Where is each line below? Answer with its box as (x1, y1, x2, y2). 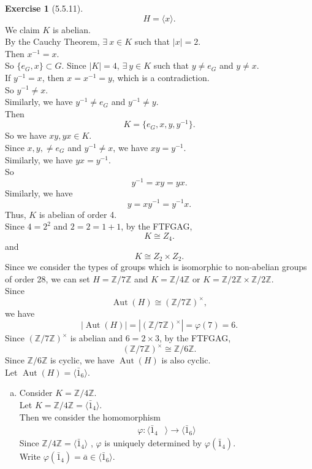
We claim (5, 23, 40, 36)
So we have (5, 129, 47, 142)
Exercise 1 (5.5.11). (5, 2, 83, 14)
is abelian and (70, 331, 123, 344)
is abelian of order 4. (39, 207, 117, 220)
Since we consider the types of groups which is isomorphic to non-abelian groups (5, 260, 307, 273)
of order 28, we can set (5, 272, 90, 285)
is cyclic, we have (50, 354, 115, 366)
